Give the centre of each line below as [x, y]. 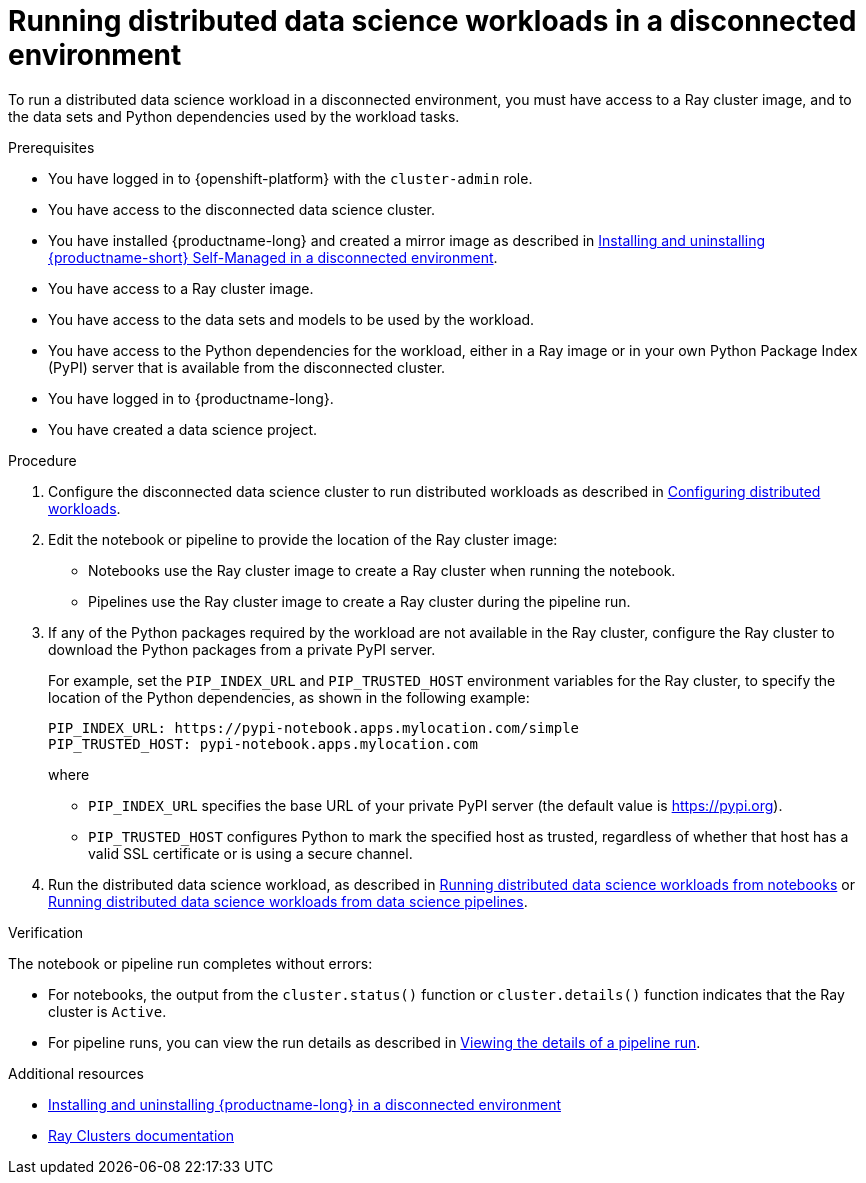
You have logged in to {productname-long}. [191, 398]
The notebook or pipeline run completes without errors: [190, 963]
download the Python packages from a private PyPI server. [242, 649]
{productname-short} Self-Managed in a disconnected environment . [273, 257]
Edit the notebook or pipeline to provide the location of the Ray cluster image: [303, 539]
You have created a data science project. [183, 429]
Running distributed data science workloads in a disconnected [432, 21]
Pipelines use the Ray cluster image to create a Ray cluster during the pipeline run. [359, 601]
